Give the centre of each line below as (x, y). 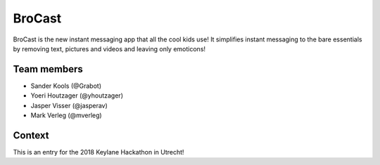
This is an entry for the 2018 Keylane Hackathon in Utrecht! (99, 152)
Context (31, 135)
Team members (48, 69)
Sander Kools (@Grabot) (66, 86)
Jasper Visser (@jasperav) (69, 105)
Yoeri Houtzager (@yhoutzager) (77, 95)
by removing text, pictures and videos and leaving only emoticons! (109, 48)
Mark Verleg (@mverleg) (66, 115)
